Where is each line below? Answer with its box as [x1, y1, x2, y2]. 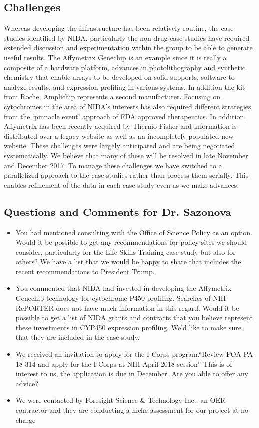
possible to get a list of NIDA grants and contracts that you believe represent [15, 312, 253, 323]
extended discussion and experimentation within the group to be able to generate [4, 42, 253, 53]
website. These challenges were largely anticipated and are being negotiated [4, 140, 235, 151]
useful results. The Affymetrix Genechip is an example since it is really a [4, 52, 227, 62]
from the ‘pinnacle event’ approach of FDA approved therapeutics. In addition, [4, 111, 246, 121]
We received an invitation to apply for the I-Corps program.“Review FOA [15, 349, 241, 359]
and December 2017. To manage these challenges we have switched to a [4, 160, 222, 170]
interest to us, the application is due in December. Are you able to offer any [15, 368, 248, 379]
